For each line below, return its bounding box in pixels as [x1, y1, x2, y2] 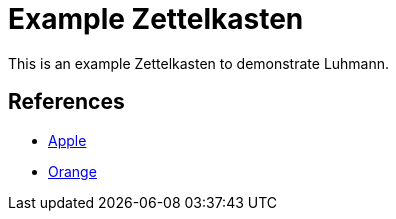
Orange [48, 162, 97, 180]
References [8, 89, 125, 115]
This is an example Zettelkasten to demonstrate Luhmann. [8, 54, 390, 72]
